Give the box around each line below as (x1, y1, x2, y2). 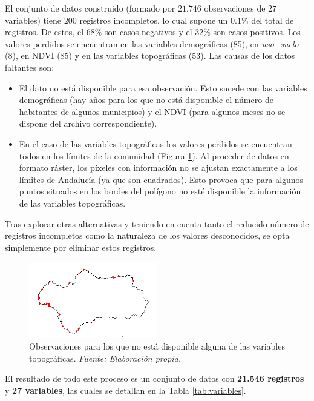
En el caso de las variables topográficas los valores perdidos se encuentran (19, 137, 292, 150)
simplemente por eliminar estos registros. (5, 240, 157, 253)
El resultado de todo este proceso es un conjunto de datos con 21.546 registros (5, 372, 304, 385)
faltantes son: (5, 61, 54, 73)
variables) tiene (5, 13, 62, 26)
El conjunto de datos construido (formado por (5, 2, 175, 14)
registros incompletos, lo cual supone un (79, 13, 228, 26)
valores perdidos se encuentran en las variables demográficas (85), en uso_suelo (5, 37, 299, 50)
